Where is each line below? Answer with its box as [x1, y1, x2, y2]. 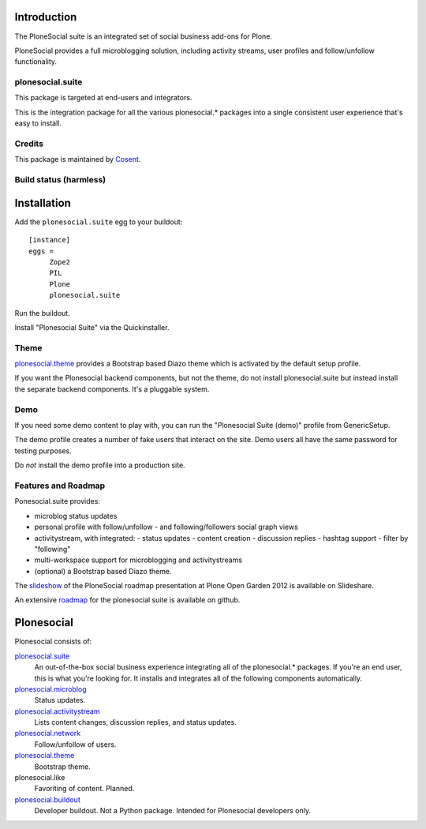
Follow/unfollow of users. [34, 739, 117, 749]
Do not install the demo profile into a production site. [14, 460, 185, 470]
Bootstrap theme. [34, 762, 91, 771]
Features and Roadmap [14, 480, 106, 491]
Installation [14, 196, 71, 209]
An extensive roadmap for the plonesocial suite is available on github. [14, 595, 241, 605]
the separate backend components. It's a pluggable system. [14, 384, 210, 394]
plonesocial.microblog [14, 684, 87, 694]
